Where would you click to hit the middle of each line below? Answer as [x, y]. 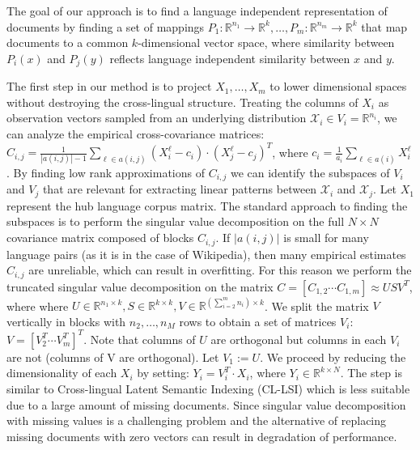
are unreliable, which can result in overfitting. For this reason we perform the [220, 270]
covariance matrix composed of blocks [100, 238]
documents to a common [68, 42]
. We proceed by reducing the [333, 357]
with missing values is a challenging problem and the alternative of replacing [197, 420]
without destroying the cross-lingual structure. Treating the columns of [182, 102]
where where [38, 306]
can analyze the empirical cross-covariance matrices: [136, 134]
